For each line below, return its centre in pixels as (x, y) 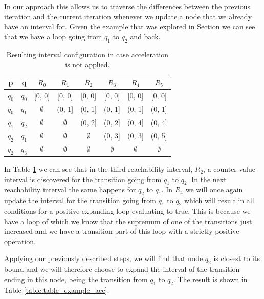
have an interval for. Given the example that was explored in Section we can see (130, 26)
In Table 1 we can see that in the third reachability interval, (98, 169)
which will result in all (219, 200)
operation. (20, 241)
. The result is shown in (211, 279)
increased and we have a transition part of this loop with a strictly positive (122, 231)
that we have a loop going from (53, 36)
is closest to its (237, 258)
